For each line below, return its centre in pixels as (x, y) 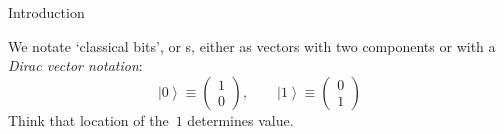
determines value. (240, 119)
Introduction (46, 12)
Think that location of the (88, 119)
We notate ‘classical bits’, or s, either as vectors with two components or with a (252, 45)
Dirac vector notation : (75, 65)
